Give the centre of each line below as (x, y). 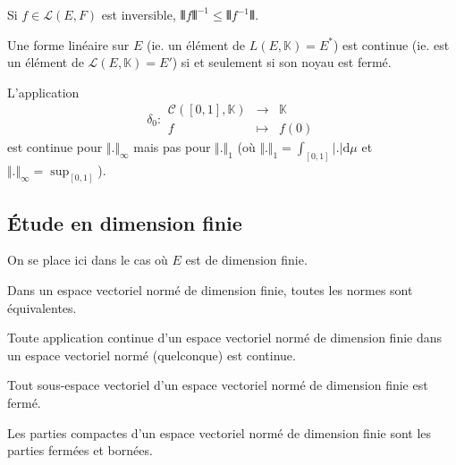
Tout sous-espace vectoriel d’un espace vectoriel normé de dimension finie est (218, 385)
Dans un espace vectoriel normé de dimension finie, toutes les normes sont (210, 289)
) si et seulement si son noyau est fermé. (282, 62)
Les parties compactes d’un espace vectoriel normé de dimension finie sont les (220, 432)
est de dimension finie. (246, 260)
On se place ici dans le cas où (88, 260)
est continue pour (55, 147)
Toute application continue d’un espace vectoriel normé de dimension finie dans (225, 338)
